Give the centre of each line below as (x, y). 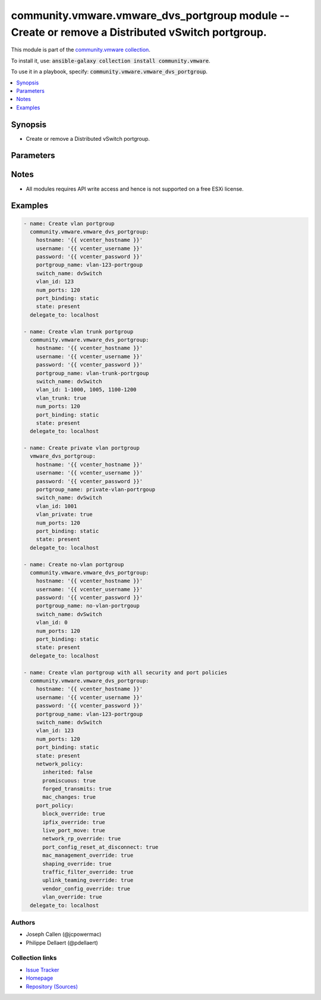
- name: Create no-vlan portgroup (74, 564)
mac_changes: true (69, 797)
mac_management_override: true (88, 855)
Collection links (34, 958)
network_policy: (59, 764)
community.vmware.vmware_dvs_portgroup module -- (150, 15)
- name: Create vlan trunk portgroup (78, 332)
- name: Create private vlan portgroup (81, 448)
